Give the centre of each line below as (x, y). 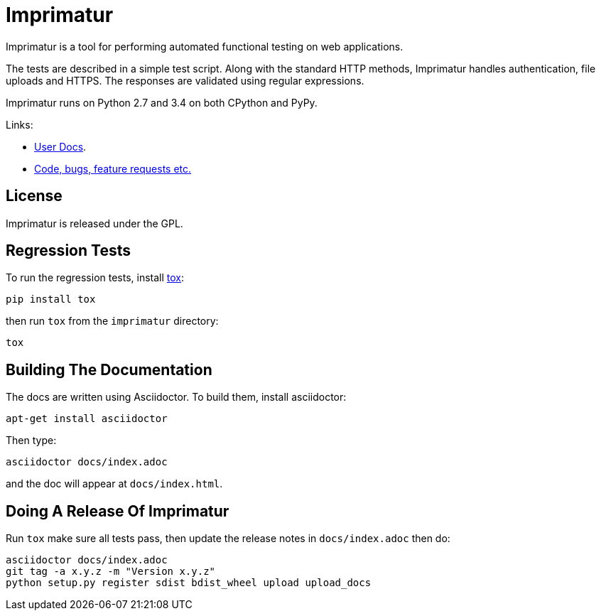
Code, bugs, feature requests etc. (113, 168)
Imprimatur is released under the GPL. (94, 223)
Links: (20, 124)
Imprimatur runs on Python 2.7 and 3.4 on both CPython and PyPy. (162, 102)
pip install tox (51, 299)
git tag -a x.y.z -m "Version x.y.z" (111, 572)
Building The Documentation (109, 369)
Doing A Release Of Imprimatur (118, 511)
